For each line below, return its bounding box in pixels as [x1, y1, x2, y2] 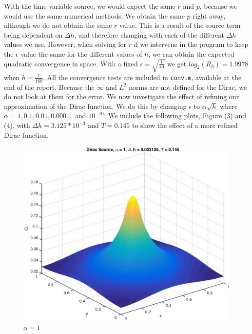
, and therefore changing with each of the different [74, 29, 224, 40]
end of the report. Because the [4, 82, 95, 92]
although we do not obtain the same [4, 20, 112, 30]
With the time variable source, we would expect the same [4, 1, 175, 11]
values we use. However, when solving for [4, 39, 127, 49]
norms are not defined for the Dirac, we [129, 82, 247, 92]
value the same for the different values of [20, 48, 142, 59]
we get [167, 58, 187, 68]
